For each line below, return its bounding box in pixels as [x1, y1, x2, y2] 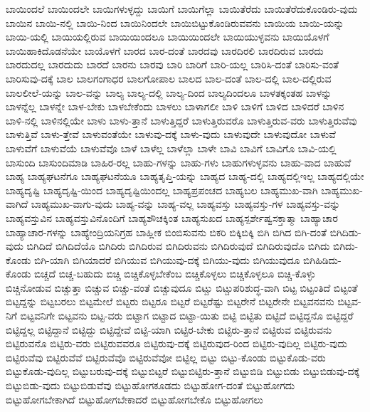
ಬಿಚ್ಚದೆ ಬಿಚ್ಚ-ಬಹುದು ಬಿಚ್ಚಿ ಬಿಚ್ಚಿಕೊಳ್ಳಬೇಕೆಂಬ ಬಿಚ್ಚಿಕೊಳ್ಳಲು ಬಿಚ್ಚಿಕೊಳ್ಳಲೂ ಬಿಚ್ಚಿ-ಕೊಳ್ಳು [34, 266, 316, 281]
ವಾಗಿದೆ [6, 196, 28, 211]
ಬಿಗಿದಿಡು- [329, 224, 361, 239]
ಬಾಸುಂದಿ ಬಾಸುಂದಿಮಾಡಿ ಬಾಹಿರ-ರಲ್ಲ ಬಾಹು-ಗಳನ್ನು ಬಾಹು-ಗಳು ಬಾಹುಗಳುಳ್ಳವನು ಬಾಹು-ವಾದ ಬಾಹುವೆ [6, 154, 351, 169]
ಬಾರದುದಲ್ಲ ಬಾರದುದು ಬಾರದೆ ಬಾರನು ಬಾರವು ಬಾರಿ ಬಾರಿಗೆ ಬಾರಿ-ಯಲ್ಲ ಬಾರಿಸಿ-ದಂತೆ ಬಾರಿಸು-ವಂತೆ [6, 57, 339, 72]
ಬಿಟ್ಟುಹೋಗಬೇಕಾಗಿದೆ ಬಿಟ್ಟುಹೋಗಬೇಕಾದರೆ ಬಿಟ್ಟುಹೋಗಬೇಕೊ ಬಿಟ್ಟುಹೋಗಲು [6, 391, 263, 406]
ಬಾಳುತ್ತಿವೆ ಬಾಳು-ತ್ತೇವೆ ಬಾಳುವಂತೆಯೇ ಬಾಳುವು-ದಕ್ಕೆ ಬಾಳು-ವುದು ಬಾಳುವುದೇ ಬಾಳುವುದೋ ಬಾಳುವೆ [6, 127, 336, 142]
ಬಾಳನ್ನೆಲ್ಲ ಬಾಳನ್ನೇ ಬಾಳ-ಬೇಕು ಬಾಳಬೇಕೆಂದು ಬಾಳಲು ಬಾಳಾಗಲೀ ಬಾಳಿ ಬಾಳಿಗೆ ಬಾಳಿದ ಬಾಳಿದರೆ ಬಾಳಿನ [6, 99, 344, 114]
